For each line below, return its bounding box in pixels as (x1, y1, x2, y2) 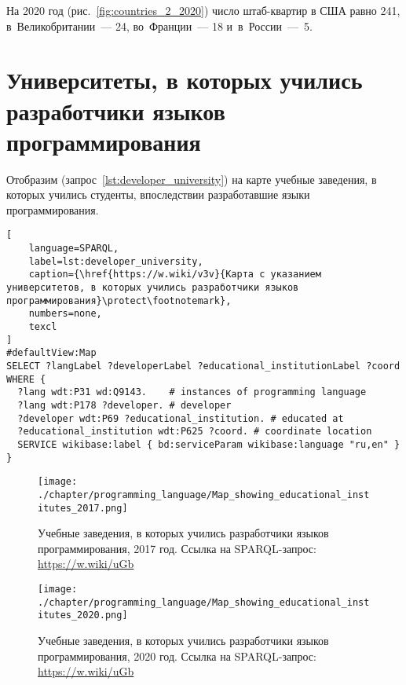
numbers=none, (28, 308, 102, 320)
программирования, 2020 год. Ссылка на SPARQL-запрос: (38, 647, 316, 664)
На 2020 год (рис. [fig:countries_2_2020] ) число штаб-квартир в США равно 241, (6, 2, 401, 18)
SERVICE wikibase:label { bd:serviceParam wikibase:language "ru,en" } (17, 438, 401, 450)
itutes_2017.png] (38, 502, 128, 514)
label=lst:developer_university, (28, 255, 203, 267)
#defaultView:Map (6, 347, 97, 359)
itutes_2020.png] (38, 610, 128, 621)
